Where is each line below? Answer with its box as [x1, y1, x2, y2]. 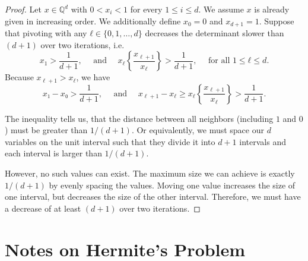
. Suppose [259, 14, 294, 27]
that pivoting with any [5, 27, 87, 39]
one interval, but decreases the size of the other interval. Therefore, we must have [5, 190, 301, 203]
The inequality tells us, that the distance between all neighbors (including [5, 112, 274, 124]
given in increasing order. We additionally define [5, 14, 181, 27]
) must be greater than [5, 124, 88, 136]
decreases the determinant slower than [145, 27, 284, 39]
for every [130, 3, 163, 15]
